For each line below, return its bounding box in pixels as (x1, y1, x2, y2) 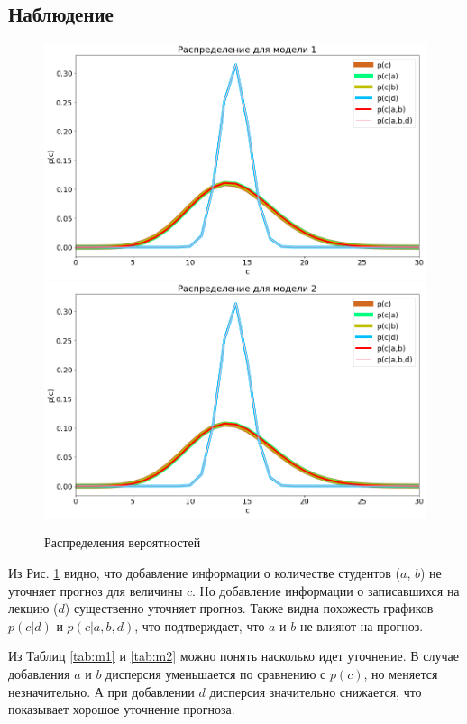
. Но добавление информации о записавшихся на (192, 581, 460, 600)
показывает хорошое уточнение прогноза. (8, 700, 235, 719)
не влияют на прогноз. (299, 616, 424, 635)
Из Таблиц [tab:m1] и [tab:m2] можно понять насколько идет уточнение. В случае (8, 646, 460, 665)
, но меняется (363, 664, 438, 683)
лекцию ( (8, 599, 59, 618)
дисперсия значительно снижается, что (209, 682, 422, 701)
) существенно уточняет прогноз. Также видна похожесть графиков (64, 599, 434, 618)
